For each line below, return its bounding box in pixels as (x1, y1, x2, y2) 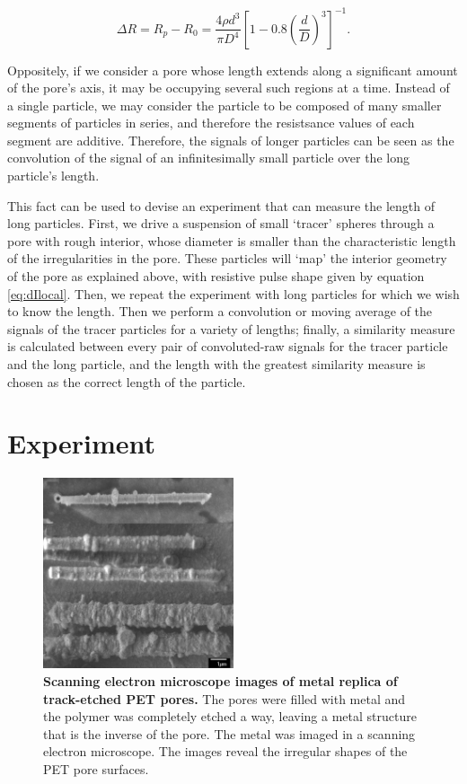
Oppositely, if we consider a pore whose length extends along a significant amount (7, 60, 458, 79)
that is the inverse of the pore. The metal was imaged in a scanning (43, 724, 416, 743)
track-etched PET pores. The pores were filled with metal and (43, 689, 406, 708)
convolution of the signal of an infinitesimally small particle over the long (7, 148, 410, 167)
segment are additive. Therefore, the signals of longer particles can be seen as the (7, 130, 454, 149)
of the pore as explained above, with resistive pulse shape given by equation (7, 267, 425, 286)
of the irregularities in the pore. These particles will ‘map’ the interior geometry (7, 249, 447, 268)
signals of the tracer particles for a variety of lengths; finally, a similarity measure (7, 319, 455, 338)
